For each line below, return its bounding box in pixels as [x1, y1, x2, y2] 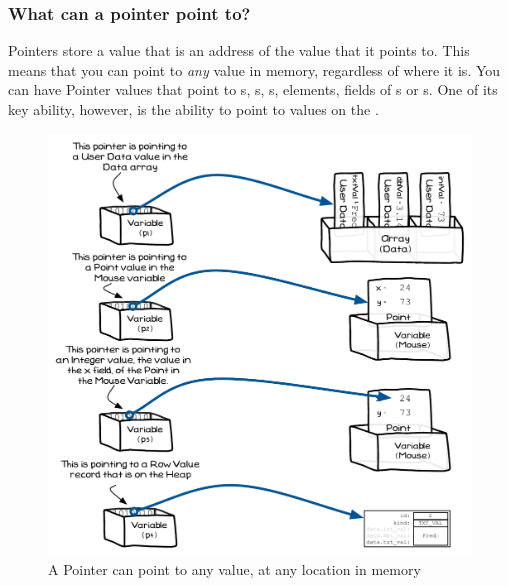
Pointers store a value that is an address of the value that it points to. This [8, 40, 470, 61]
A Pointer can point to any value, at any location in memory [48, 559, 421, 580]
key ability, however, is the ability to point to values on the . [8, 99, 379, 119]
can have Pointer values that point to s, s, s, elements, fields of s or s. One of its [8, 79, 498, 100]
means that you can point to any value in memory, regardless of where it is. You [8, 59, 501, 80]
